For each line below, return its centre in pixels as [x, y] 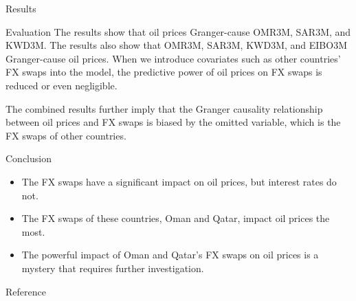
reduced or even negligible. [62, 85]
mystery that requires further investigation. [113, 268]
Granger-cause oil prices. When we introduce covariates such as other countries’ [173, 58]
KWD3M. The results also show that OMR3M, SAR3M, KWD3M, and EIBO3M [176, 45]
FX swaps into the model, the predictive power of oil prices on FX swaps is [164, 72]
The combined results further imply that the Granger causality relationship [164, 108]
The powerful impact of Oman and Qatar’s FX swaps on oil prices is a [170, 255]
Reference [26, 291]
